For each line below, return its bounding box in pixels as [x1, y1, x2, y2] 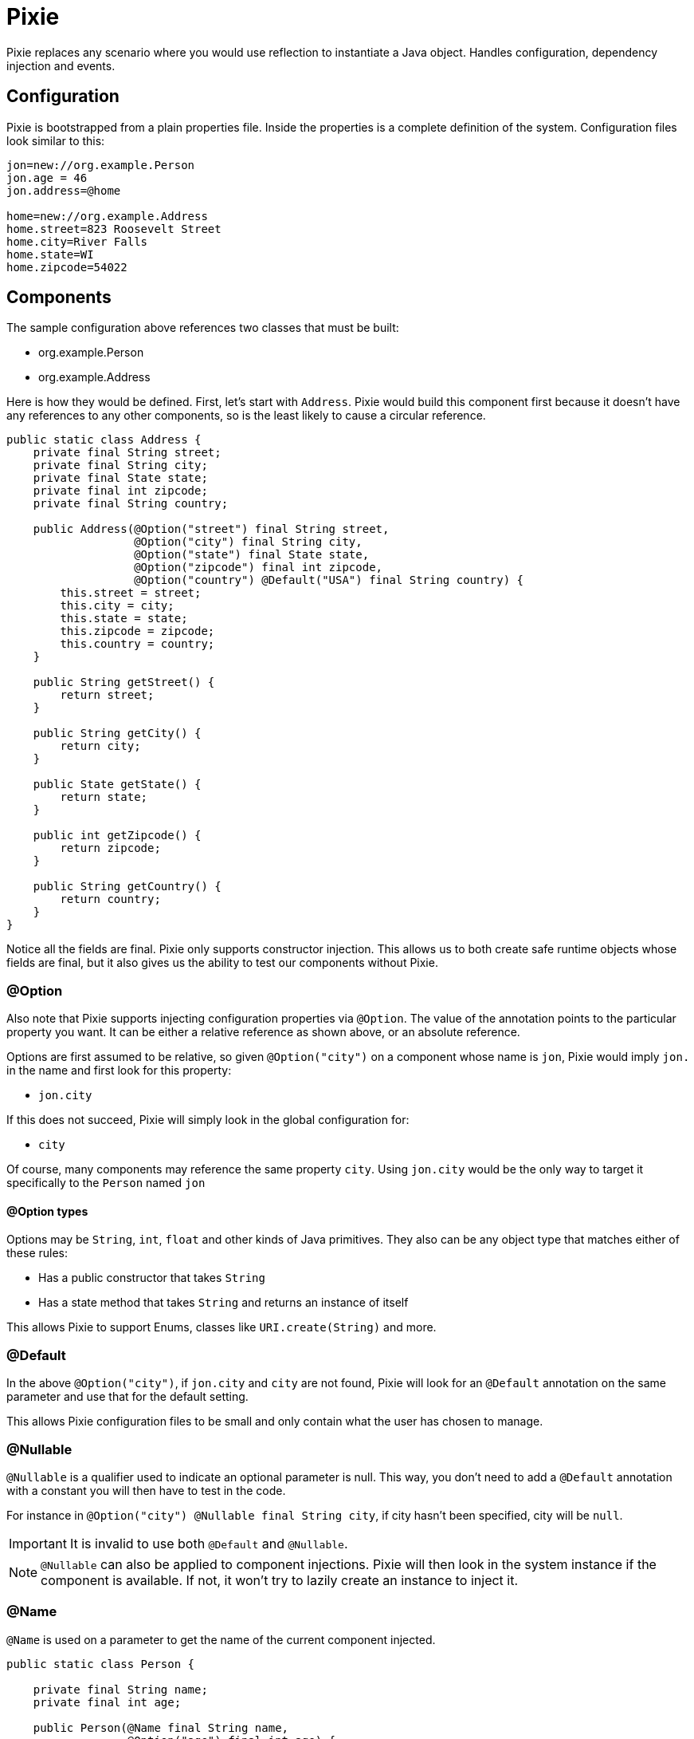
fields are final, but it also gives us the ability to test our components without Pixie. [6, 956, 438, 970]
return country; [60, 893, 161, 906]
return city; [60, 739, 141, 753]
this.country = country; [60, 637, 215, 651]
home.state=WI [6, 247, 94, 261]
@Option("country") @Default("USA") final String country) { [134, 574, 524, 587]
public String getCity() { [33, 727, 202, 740]
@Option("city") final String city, [134, 535, 363, 549]
